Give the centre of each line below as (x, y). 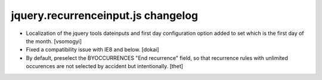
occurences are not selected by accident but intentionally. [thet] (105, 66)
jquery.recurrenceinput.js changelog (105, 15)
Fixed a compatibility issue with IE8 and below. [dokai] (92, 50)
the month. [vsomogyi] (54, 41)
